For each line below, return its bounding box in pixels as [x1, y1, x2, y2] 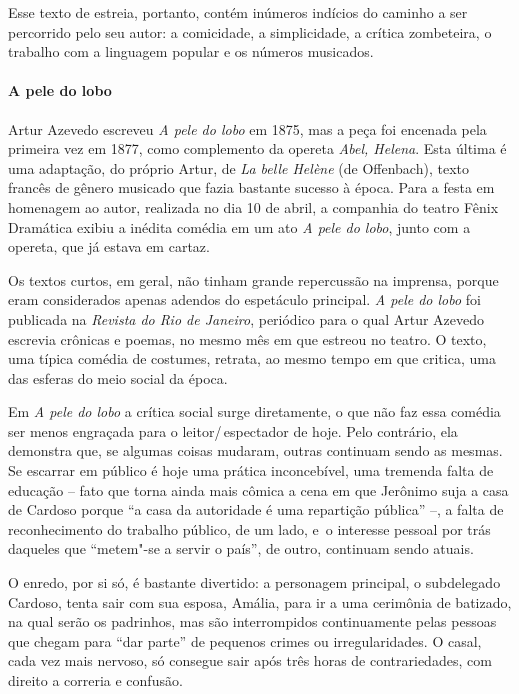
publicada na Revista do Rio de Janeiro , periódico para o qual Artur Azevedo [8, 308, 485, 329]
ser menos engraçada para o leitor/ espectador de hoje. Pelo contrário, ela [8, 420, 458, 441]
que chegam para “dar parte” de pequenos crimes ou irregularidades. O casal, [8, 630, 482, 651]
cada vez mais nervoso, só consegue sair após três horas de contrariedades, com [8, 650, 492, 671]
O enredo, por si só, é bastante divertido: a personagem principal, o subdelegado [8, 572, 501, 593]
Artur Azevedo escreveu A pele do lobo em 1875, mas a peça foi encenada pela [8, 118, 487, 139]
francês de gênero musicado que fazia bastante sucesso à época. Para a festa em [8, 177, 495, 198]
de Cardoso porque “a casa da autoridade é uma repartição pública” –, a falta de [8, 499, 504, 520]
